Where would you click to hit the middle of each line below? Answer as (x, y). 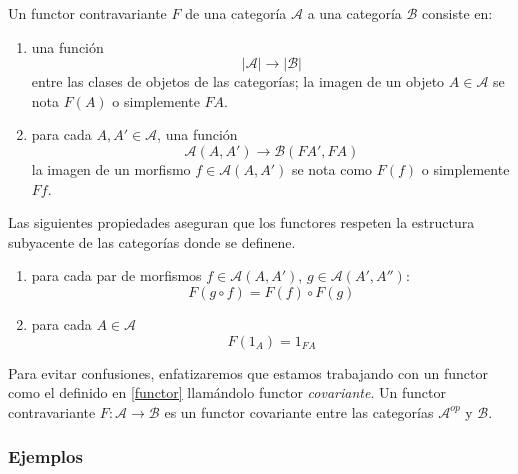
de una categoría (236, 13)
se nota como (332, 168)
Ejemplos (45, 456)
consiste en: (457, 13)
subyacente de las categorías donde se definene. (152, 241)
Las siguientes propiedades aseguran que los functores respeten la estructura (241, 222)
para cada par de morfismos (116, 275)
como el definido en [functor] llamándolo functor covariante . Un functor (227, 392)
